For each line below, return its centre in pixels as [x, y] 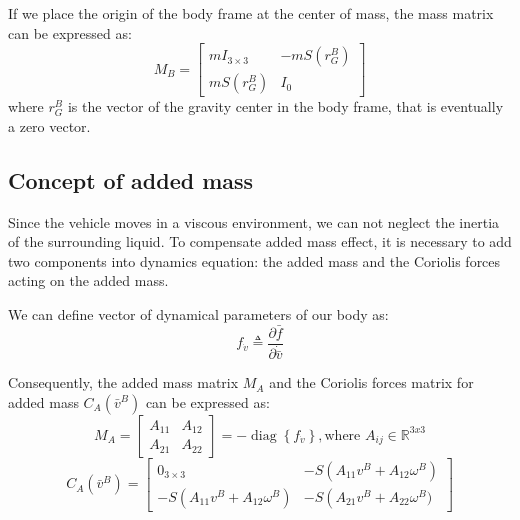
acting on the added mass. [88, 280]
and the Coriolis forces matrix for [371, 382]
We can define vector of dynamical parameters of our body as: [198, 314]
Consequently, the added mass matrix [123, 382]
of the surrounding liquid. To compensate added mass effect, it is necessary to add [260, 241]
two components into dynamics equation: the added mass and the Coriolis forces [254, 260]
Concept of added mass [131, 179]
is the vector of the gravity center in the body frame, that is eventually [285, 106]
